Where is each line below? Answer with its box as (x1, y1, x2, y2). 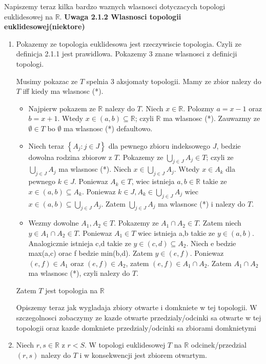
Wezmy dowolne (28, 217, 79, 228)
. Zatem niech (198, 217, 241, 228)
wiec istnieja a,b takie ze (138, 227, 215, 238)
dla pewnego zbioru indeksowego (108, 140, 211, 151)
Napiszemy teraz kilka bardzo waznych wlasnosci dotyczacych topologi (4, 1, 226, 11)
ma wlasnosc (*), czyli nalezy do (28, 268, 130, 278)
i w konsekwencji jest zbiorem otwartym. (79, 349, 207, 360)
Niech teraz (28, 140, 64, 151)
